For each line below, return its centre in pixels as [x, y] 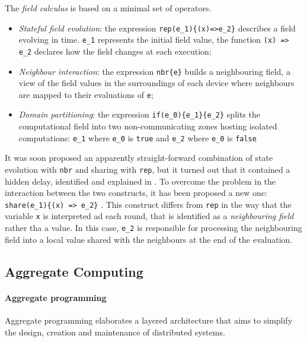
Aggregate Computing [74, 271]
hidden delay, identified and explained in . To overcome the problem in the [140, 181]
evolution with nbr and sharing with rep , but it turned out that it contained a [148, 169]
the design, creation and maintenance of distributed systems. [115, 332]
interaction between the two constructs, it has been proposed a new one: [136, 193]
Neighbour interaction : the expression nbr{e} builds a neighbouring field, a [154, 71]
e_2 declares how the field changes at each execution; [115, 51]
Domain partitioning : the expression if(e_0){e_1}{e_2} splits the [139, 114]
